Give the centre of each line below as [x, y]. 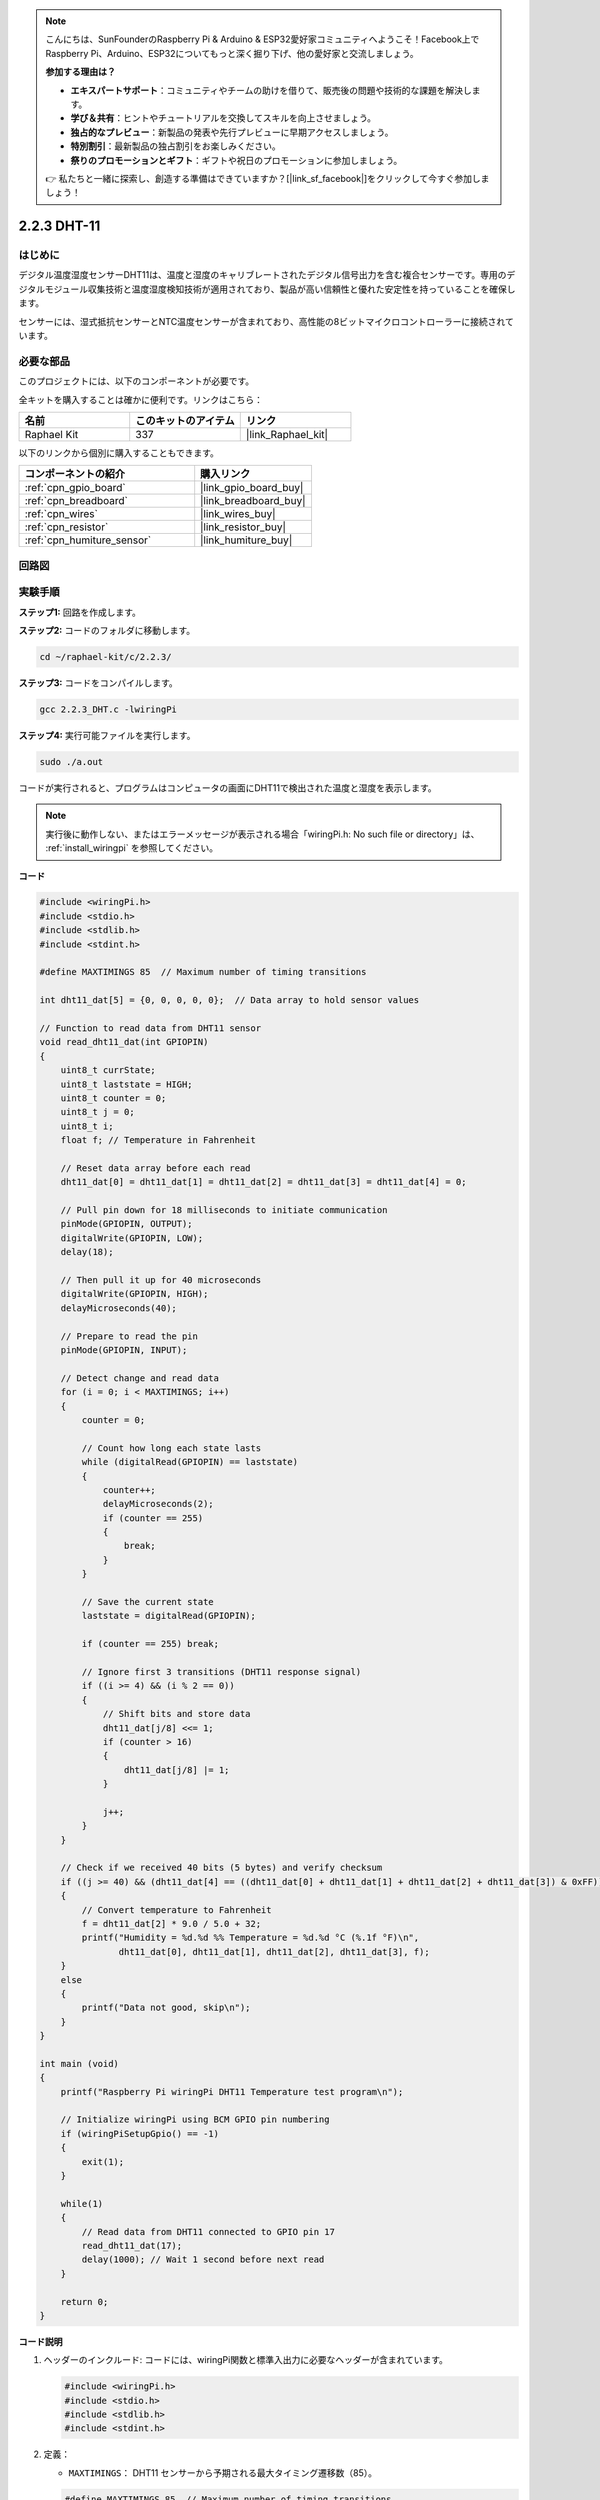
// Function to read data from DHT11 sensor [150, 1028]
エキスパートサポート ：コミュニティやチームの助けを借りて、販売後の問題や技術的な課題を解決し [271, 90]
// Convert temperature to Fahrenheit [176, 1909]
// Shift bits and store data [176, 1714]
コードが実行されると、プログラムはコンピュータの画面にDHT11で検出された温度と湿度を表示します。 [227, 787]
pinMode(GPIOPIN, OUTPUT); [127, 1224]
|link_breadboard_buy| [253, 501]
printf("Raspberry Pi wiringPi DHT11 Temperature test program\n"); [232, 2091]
